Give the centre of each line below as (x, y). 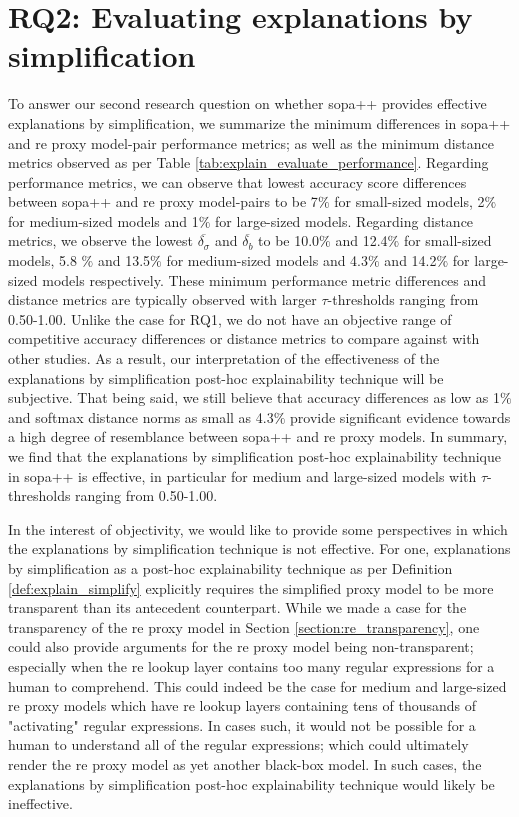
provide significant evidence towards (400, 416)
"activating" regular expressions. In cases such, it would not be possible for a (242, 724)
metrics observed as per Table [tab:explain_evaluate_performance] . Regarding (248, 162)
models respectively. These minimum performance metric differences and (264, 279)
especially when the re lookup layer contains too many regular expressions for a (251, 665)
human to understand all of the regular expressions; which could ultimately (238, 744)
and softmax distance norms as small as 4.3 (141, 416)
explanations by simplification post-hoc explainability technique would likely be (251, 783)
